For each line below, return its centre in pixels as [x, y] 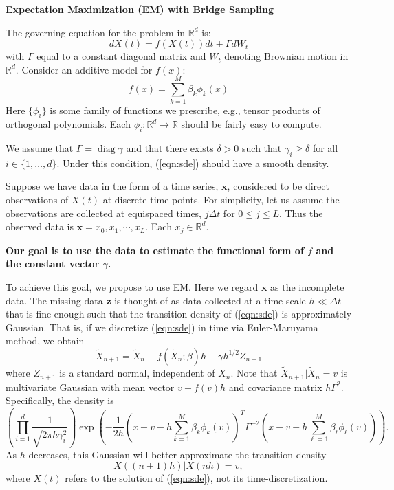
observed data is [40, 226]
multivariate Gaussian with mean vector [90, 387]
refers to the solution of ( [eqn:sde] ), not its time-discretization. [196, 478]
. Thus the [301, 213]
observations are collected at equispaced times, [104, 213]
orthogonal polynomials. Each [68, 124]
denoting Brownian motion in [286, 56]
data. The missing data [54, 300]
